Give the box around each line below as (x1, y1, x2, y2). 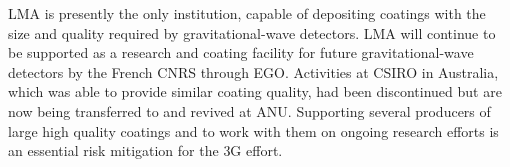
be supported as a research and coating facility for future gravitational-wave (8, 42, 474, 63)
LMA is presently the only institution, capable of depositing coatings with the (8, 3, 486, 23)
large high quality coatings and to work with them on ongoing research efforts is (8, 120, 499, 141)
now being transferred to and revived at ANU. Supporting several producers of (8, 100, 491, 121)
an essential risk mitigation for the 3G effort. (8, 140, 283, 161)
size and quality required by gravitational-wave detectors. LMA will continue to (8, 22, 496, 43)
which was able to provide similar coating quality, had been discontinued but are (8, 81, 502, 102)
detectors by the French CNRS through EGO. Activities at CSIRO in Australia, (8, 61, 499, 82)
